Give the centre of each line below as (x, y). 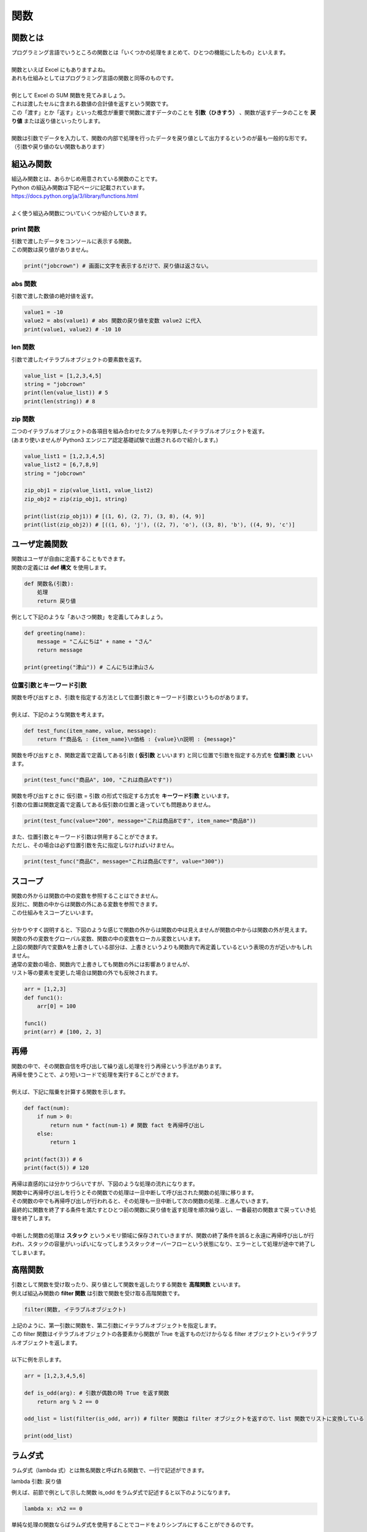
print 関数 (26, 229)
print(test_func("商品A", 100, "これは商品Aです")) (98, 780)
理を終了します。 (33, 1218)
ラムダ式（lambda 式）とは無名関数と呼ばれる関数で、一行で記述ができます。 (109, 1470)
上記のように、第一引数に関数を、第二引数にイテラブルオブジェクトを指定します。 (115, 1325)
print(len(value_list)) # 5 (66, 393)
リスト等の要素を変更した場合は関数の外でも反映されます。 (86, 973)
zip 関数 (23, 419)
